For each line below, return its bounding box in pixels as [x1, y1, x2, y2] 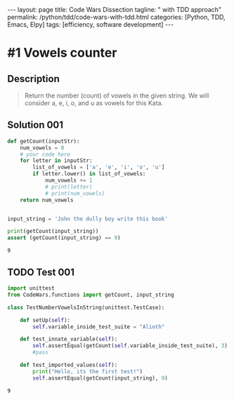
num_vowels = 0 [20, 144, 65, 152]
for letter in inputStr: [20, 157, 93, 164]
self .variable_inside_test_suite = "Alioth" [32, 323, 165, 331]
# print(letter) [44, 183, 93, 190]
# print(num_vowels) [44, 189, 105, 197]
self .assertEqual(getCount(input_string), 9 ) [32, 374, 169, 382]
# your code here [20, 151, 71, 158]
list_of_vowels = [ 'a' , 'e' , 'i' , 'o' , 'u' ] [32, 164, 165, 171]
